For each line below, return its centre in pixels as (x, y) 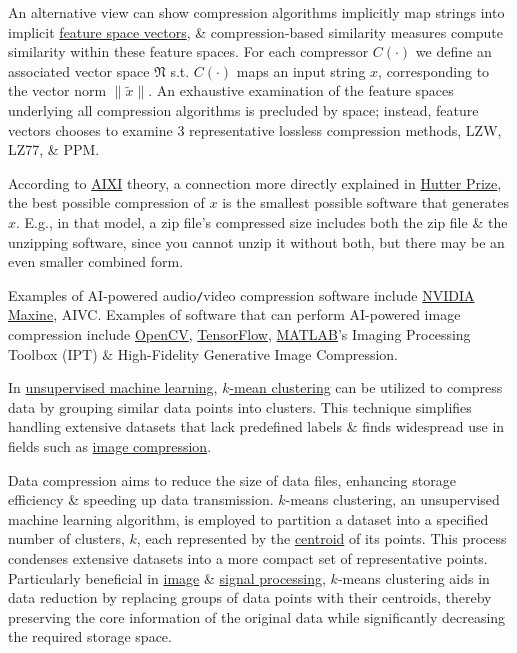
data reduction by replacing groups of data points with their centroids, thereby (250, 597)
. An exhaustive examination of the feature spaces (301, 90)
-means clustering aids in (413, 577)
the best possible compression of (106, 202)
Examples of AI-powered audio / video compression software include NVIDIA (241, 294)
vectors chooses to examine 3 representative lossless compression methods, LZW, (255, 129)
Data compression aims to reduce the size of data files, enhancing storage (232, 479)
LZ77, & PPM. (54, 149)
